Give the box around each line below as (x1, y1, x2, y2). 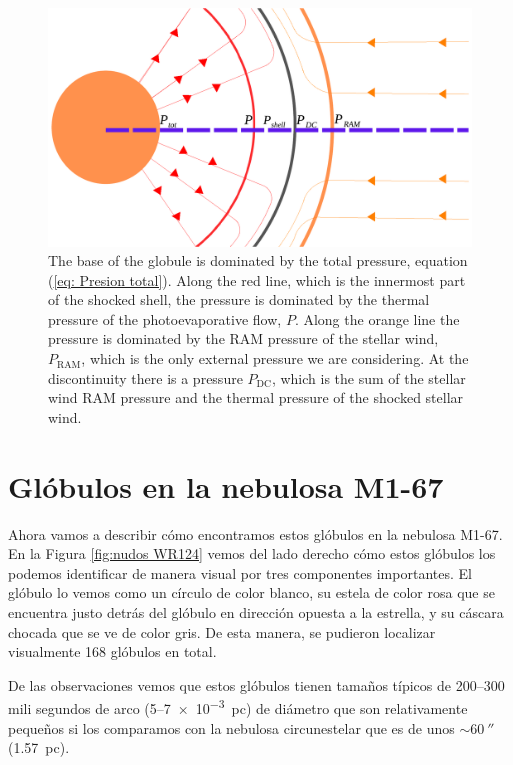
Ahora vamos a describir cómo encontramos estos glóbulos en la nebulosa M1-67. (8, 523, 503, 544)
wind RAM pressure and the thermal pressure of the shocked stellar (48, 387, 464, 408)
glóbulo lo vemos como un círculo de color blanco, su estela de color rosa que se (8, 582, 495, 603)
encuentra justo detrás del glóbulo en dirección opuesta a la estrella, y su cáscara (8, 601, 504, 622)
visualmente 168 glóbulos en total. (8, 641, 217, 662)
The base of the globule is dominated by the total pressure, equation (48, 250, 468, 271)
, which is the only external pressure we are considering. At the (81, 348, 469, 369)
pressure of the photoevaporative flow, (48, 308, 282, 329)
